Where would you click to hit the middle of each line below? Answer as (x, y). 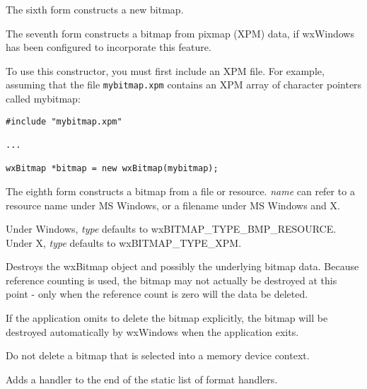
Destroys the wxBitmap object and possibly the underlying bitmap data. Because (182, 266)
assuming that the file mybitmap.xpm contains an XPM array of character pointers (184, 85)
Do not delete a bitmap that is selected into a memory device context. (158, 355)
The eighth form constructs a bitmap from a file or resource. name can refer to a (180, 191)
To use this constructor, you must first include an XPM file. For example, (165, 70)
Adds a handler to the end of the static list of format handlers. (142, 379)
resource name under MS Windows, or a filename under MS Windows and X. (173, 205)
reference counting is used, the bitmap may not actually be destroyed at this (171, 280)
